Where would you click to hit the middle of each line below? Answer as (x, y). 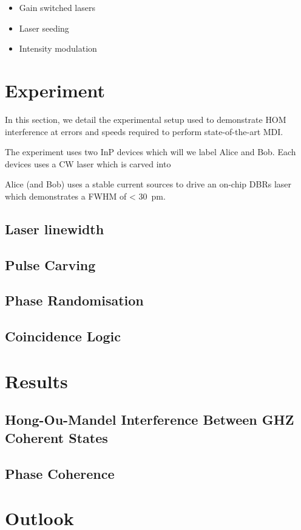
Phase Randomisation (74, 300)
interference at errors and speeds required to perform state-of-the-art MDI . (144, 131)
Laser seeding (44, 28)
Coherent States (56, 437)
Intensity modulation (58, 48)
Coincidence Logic (63, 336)
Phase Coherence (60, 473)
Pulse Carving (50, 264)
